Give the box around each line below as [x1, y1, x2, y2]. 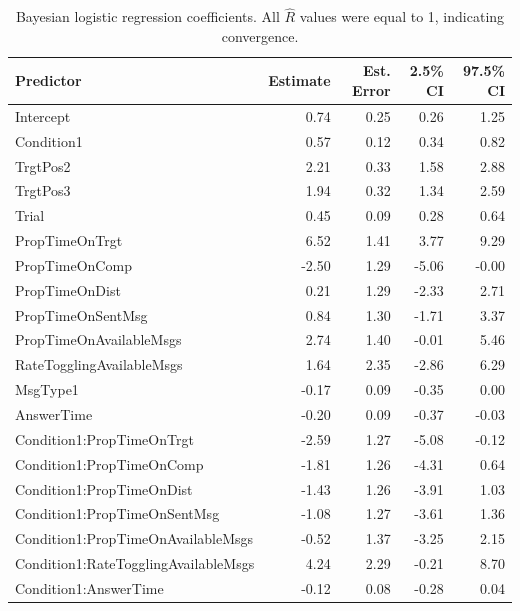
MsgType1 [15, 379, 79, 400]
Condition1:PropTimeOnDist [15, 478, 193, 499]
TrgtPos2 [15, 155, 71, 176]
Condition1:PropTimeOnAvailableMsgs [15, 528, 254, 549]
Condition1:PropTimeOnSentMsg [15, 503, 220, 524]
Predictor [15, 70, 82, 91]
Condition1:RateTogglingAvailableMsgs [15, 553, 255, 574]
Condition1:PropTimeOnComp [15, 453, 204, 474]
